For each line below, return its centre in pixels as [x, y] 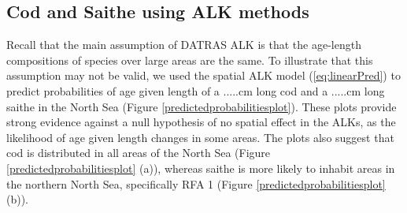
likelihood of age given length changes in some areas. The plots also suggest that [200, 137]
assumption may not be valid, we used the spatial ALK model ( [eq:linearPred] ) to [203, 75]
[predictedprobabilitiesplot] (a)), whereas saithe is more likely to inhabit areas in [201, 168]
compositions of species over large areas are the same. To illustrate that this [190, 60]
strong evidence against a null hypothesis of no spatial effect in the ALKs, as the [201, 122]
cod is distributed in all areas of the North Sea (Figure [139, 153]
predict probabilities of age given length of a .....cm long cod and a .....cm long [196, 90]
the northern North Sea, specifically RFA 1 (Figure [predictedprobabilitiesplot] [196, 183]
